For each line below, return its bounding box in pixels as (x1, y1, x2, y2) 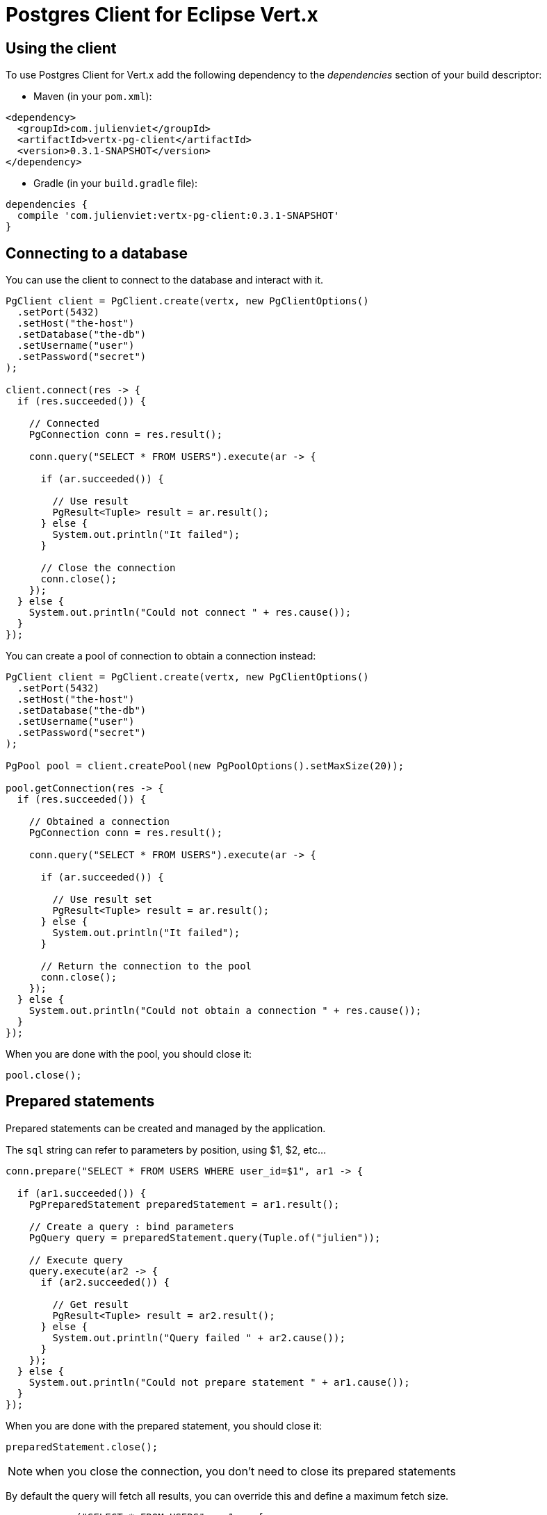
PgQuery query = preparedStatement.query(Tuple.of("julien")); (28, 1231, 381, 1243)
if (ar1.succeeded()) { (17, 1187, 147, 1199)
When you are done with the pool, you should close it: (6, 1048, 252, 1060)
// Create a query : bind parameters (28, 1220, 234, 1232)
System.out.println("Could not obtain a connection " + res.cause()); (28, 1005, 422, 1017)
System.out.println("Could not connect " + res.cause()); (28, 607, 352, 619)
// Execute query (28, 1254, 123, 1266)
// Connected (28, 418, 99, 429)
